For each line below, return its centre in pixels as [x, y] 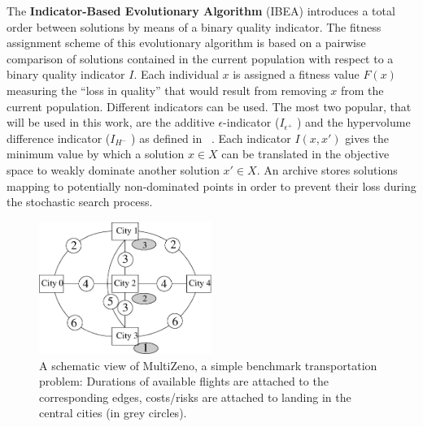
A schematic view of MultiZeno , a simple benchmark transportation [208, 365]
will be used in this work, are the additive [111, 122]
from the [362, 90]
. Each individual [176, 74]
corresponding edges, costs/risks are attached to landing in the [195, 397]
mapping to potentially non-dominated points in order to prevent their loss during [211, 185]
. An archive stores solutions [327, 169]
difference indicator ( [59, 138]
